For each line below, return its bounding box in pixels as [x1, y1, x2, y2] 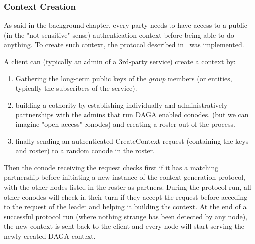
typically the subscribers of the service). [15, 83, 137, 93]
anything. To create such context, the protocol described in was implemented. [4, 39, 244, 50]
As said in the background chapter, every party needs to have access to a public [4, 20, 247, 30]
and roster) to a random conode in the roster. [15, 145, 155, 156]
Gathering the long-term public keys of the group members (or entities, [15, 73, 232, 83]
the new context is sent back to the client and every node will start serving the [4, 221, 244, 231]
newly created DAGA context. [4, 230, 96, 241]
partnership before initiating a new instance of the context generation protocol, [4, 172, 245, 182]
